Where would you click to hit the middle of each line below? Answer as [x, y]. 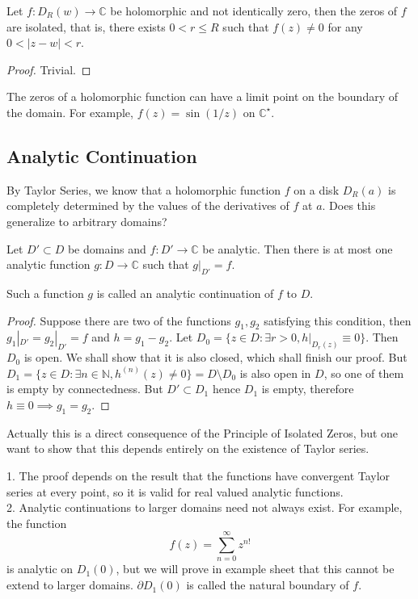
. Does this [349, 205]
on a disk [317, 189]
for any [345, 26]
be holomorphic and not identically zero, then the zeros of [254, 10]
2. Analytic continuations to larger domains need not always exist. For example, [205, 507]
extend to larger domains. [70, 585]
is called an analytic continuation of [185, 293]
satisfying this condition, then [338, 320]
